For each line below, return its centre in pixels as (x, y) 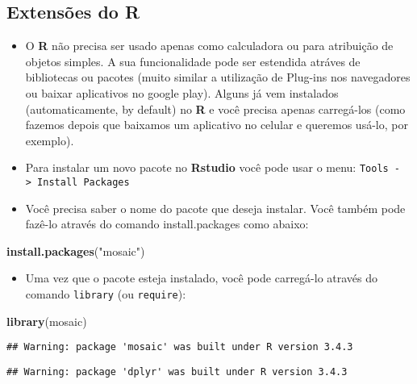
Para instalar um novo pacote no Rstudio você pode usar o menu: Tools (207, 167)
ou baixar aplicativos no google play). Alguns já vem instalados (182, 92)
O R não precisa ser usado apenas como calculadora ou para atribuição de (209, 46)
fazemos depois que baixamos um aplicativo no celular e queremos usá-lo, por (217, 125)
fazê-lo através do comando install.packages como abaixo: (167, 224)
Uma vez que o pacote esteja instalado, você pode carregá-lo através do (202, 278)
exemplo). (50, 140)
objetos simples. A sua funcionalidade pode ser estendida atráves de (193, 61)
